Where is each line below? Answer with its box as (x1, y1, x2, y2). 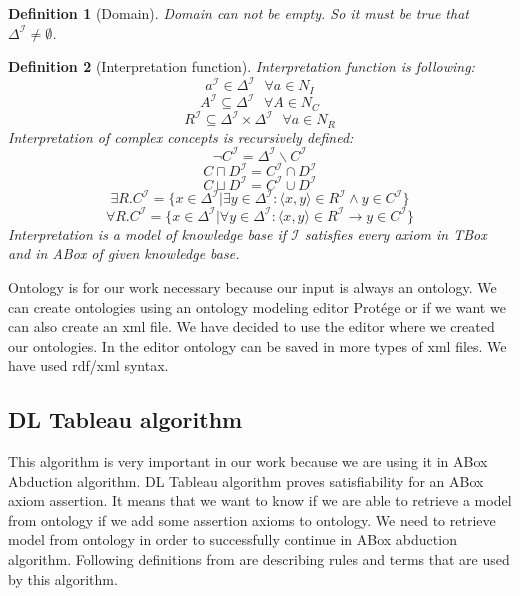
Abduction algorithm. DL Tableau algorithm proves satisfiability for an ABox (8, 470, 484, 491)
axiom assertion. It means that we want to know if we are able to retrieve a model (8, 490, 512, 511)
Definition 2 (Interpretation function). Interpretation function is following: (8, 56, 475, 77)
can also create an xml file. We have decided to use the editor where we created (8, 316, 495, 337)
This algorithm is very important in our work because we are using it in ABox (8, 451, 488, 472)
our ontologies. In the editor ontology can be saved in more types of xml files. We (8, 335, 507, 356)
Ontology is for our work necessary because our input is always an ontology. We (8, 276, 497, 297)
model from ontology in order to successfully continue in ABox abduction (8, 529, 457, 550)
